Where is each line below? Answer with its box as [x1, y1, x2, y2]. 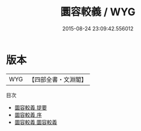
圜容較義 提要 [14, 104, 47, 111]
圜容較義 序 [14, 111, 42, 118]
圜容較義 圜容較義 [14, 118, 57, 126]
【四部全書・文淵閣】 [29, 75, 87, 84]
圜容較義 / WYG [60, 5, 136, 19]
